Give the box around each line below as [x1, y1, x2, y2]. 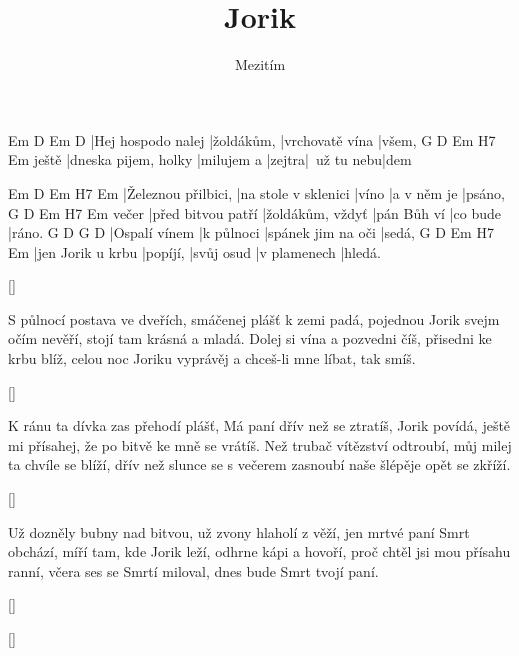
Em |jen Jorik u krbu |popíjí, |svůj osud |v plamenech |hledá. [8, 241, 381, 262]
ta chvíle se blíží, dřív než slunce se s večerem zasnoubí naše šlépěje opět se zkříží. [8, 454, 511, 475]
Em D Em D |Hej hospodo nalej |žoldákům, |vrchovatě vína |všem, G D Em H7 [8, 129, 496, 150]
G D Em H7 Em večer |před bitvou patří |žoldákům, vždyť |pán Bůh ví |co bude [8, 202, 501, 223]
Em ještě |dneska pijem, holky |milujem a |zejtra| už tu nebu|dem [8, 149, 412, 170]
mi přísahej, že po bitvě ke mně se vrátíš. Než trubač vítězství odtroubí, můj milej [8, 434, 512, 455]
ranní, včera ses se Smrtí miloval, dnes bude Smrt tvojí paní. [8, 560, 379, 581]
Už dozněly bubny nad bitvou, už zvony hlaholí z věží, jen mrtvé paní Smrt [8, 521, 470, 542]
